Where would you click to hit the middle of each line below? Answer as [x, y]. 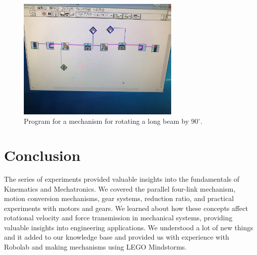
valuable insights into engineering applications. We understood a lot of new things [129, 227]
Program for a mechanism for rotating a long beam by [106, 121]
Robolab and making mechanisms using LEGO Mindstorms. [96, 247]
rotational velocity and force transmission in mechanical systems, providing [118, 218]
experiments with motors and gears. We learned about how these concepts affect [126, 208]
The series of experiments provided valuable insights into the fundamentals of [122, 178]
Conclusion [42, 155]
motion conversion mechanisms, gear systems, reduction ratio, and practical [119, 198]
